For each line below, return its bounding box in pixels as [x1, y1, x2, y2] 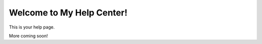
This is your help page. [9, 24, 55, 30]
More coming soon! [9, 33, 48, 39]
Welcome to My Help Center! [9, 7, 128, 18]
